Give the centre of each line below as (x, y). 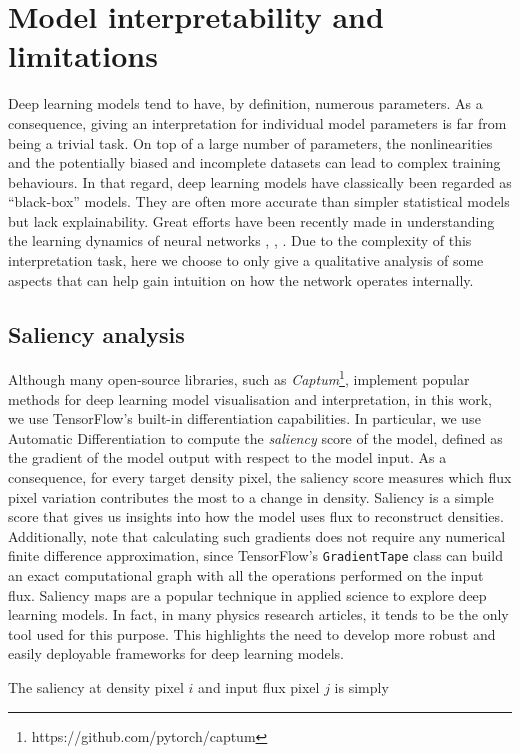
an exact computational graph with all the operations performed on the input (246, 575)
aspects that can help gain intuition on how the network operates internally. (241, 279)
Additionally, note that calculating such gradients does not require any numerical (257, 535)
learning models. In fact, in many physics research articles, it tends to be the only (258, 614)
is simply (361, 687)
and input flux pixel (259, 687)
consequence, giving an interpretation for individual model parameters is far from (257, 122)
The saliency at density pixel (96, 687)
